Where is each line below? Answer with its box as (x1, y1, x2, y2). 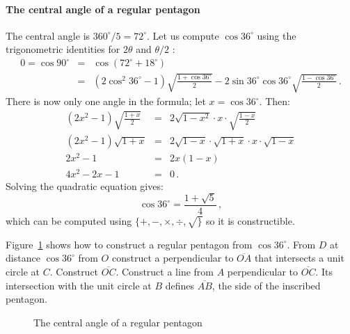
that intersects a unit (254, 250, 344, 265)
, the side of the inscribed (212, 278, 321, 292)
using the (257, 28, 296, 42)
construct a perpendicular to (111, 250, 234, 265)
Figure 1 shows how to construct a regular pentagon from (6, 237, 253, 251)
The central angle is (6, 28, 90, 42)
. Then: (259, 94, 290, 109)
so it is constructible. (205, 214, 295, 228)
